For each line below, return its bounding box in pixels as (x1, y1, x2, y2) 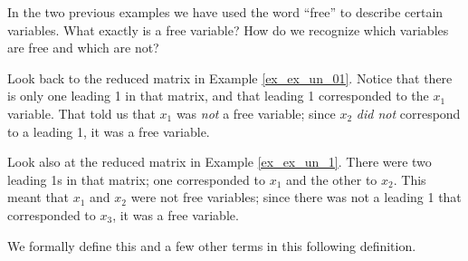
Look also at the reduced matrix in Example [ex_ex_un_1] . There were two (7, 152, 432, 171)
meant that (7, 188, 70, 207)
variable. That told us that (7, 103, 156, 122)
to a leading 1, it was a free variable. (7, 121, 210, 140)
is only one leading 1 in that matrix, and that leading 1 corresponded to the (7, 86, 429, 105)
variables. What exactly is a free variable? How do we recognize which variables (7, 20, 449, 39)
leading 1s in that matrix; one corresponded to (7, 169, 265, 188)
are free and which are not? (7, 38, 159, 57)
